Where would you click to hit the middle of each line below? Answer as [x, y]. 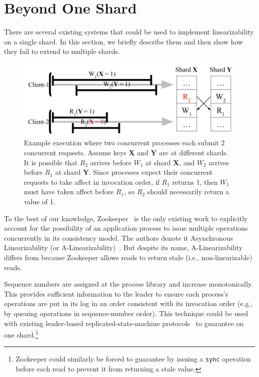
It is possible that [51, 162]
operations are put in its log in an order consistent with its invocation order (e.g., [129, 303]
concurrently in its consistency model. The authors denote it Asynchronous [119, 237]
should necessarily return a [188, 191]
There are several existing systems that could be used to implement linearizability [129, 32]
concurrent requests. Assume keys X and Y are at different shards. [126, 153]
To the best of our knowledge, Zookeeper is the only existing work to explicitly [126, 218]
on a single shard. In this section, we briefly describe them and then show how [124, 41]
